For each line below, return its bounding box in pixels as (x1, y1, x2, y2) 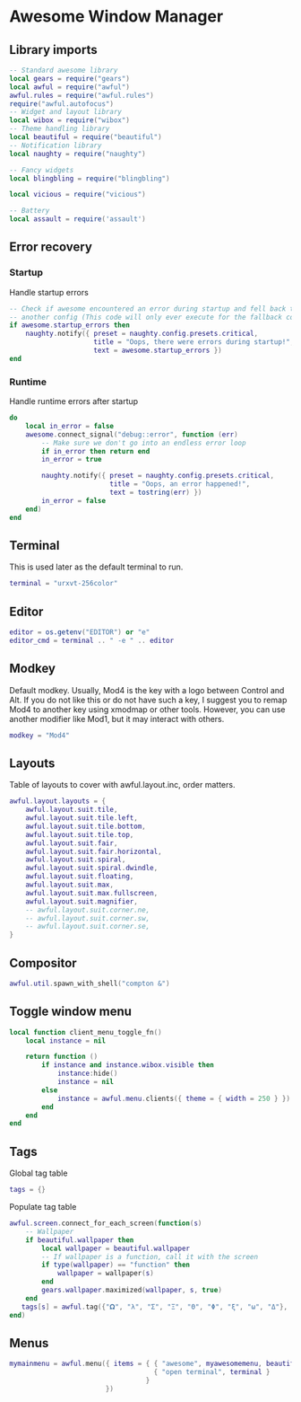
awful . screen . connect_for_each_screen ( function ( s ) (9, 1219, 202, 1228)
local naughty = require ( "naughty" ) (9, 149, 146, 158)
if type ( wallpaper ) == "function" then (41, 1260, 191, 1270)
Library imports (9, 42, 98, 57)
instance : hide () (56, 1069, 118, 1079)
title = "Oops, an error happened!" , (108, 480, 251, 489)
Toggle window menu (9, 1004, 133, 1019)
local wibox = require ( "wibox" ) (9, 116, 130, 125)
